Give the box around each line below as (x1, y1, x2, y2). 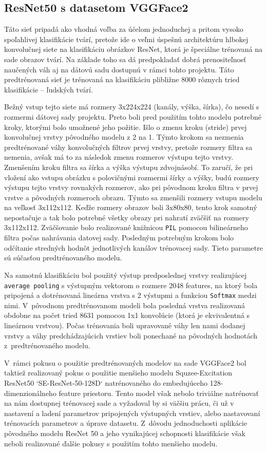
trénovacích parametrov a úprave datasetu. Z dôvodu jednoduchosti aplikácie (4, 418, 247, 428)
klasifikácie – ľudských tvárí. (4, 84, 93, 95)
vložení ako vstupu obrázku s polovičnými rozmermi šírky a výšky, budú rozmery (4, 172, 259, 182)
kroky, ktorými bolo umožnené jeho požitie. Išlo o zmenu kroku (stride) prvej (4, 121, 247, 132)
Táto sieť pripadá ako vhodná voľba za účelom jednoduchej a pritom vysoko (4, 24, 243, 34)
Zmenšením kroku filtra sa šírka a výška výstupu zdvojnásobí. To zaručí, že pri (4, 161, 253, 172)
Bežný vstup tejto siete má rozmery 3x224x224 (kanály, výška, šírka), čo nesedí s (4, 101, 259, 112)
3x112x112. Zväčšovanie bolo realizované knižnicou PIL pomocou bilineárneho (4, 222, 248, 233)
